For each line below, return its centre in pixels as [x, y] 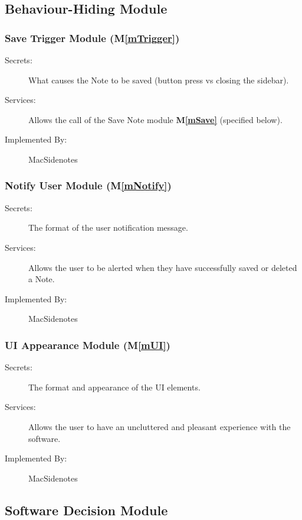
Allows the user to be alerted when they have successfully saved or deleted [163, 267]
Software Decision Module [86, 510]
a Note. [42, 279]
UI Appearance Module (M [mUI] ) [88, 345]
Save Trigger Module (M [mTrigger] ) [92, 38]
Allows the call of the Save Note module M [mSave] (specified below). [155, 119]
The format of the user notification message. [108, 227]
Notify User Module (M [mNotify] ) [88, 185]
